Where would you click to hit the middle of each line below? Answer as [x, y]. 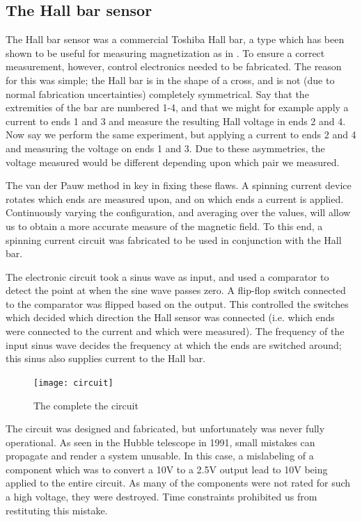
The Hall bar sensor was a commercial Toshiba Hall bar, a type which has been [175, 39]
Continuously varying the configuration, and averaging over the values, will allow [178, 212]
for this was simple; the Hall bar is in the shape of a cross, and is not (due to [170, 80]
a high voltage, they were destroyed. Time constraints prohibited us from [162, 497]
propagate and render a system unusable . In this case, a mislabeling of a [160, 456]
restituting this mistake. [57, 510]
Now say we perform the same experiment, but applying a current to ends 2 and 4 [181, 134]
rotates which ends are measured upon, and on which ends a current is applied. [175, 198]
